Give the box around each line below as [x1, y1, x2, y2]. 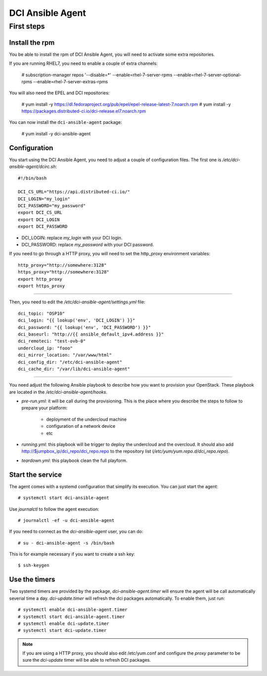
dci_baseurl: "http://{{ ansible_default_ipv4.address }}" [18, 331, 164, 337]
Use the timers [9, 575, 55, 584]
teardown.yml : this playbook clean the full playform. [21, 457, 128, 463]
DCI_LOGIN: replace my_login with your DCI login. [21, 234, 123, 240]
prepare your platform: [21, 405, 68, 411]
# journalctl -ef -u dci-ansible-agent [18, 517, 115, 523]
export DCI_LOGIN [18, 217, 60, 223]
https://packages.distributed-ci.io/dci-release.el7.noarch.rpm [21, 108, 146, 114]
